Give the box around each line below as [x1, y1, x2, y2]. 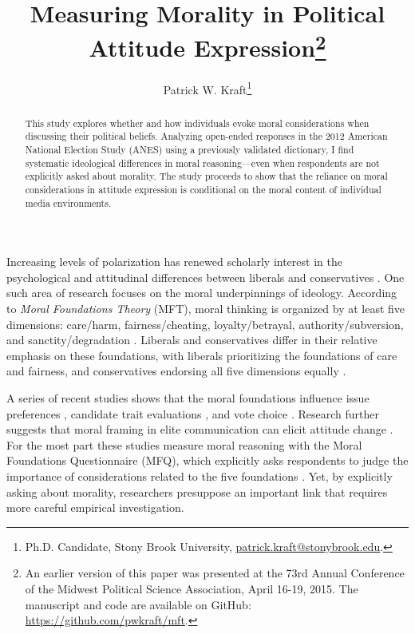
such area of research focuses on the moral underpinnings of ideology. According [6, 284, 397, 301]
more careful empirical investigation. [6, 499, 184, 516]
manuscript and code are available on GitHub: [25, 596, 251, 612]
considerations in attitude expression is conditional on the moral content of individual [25, 182, 381, 196]
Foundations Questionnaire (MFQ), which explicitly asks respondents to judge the [6, 452, 409, 469]
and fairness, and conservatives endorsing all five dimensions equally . [6, 363, 346, 379]
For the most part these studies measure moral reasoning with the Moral [6, 436, 362, 453]
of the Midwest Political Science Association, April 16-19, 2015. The [25, 580, 358, 596]
